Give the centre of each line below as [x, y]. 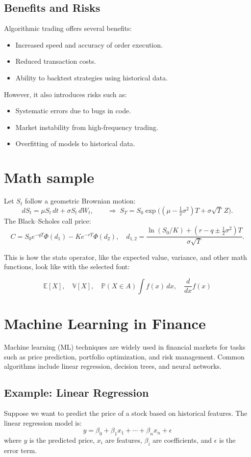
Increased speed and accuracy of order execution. [89, 44]
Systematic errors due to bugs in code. [73, 111]
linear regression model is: [43, 422]
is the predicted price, [62, 440]
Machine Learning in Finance [105, 323]
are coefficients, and [182, 440]
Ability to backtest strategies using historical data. [92, 77]
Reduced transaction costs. [56, 61]
